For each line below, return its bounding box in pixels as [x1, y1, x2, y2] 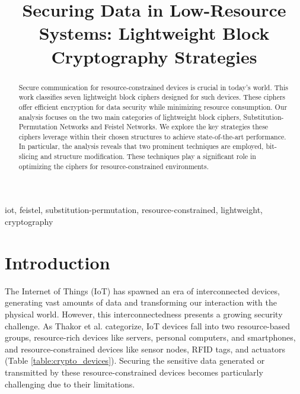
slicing [18, 151, 39, 161]
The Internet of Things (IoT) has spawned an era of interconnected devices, [5, 284, 280, 297]
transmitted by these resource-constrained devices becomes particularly [5, 366, 263, 378]
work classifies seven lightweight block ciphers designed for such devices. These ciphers [18, 92, 286, 102]
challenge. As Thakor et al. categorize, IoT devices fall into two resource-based [5, 319, 291, 332]
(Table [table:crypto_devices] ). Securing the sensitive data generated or [5, 354, 265, 367]
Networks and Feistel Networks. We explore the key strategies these [59, 122, 269, 132]
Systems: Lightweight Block [39, 21, 270, 45]
